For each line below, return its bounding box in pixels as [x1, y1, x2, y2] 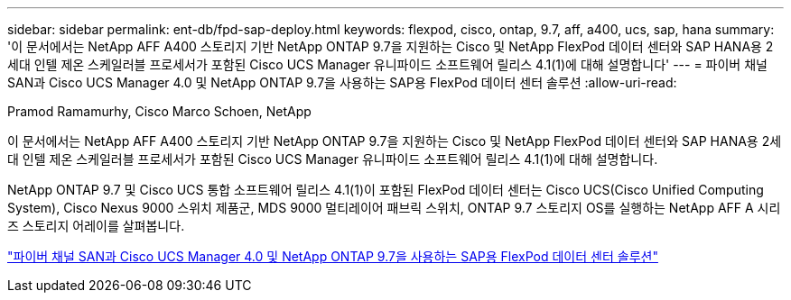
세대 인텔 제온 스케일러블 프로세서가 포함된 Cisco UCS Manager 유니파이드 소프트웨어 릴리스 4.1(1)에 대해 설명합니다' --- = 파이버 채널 [7, 57, 768, 72]
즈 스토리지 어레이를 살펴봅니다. [7, 218, 185, 233]
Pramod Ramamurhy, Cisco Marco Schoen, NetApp [7, 104, 312, 119]
